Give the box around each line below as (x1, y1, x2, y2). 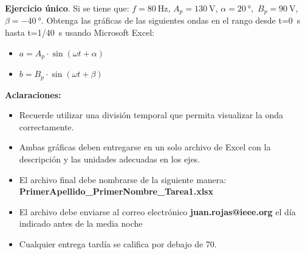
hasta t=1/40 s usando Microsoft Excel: (5, 26, 154, 39)
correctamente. (19, 120, 74, 133)
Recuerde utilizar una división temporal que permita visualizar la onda (19, 109, 283, 121)
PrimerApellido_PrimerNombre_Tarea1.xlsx (19, 185, 213, 198)
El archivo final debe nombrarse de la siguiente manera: (19, 173, 227, 185)
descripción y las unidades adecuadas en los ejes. (19, 152, 200, 165)
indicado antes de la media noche (19, 217, 143, 230)
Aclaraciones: (5, 88, 61, 101)
